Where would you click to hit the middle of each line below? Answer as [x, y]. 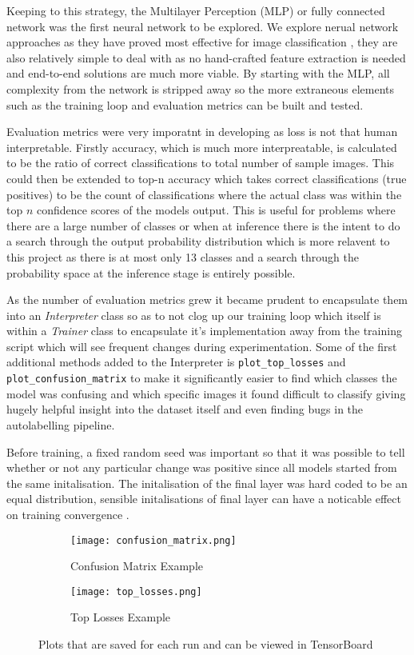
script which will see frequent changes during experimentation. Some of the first [202, 346]
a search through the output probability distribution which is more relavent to [198, 241]
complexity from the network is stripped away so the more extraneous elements [201, 88]
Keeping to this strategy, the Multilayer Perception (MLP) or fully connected [196, 10]
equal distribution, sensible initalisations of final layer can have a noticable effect [204, 499]
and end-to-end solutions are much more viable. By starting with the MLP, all [198, 73]
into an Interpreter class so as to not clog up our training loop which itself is [194, 315]
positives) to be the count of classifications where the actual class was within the [204, 194]
